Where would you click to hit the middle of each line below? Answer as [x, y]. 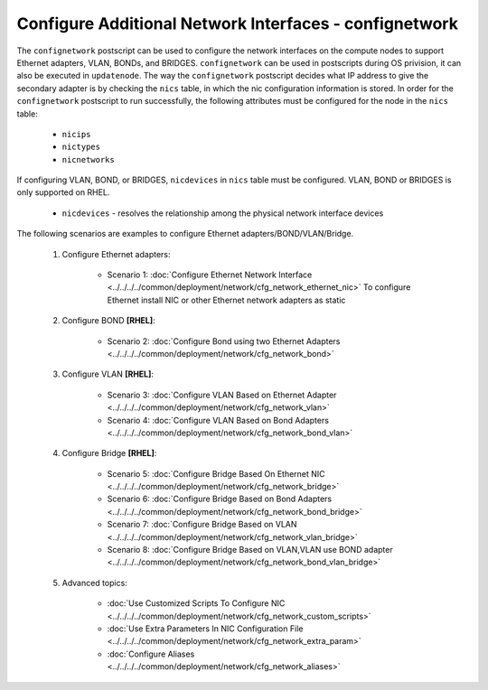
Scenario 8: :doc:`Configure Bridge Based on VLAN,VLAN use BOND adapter [250, 550]
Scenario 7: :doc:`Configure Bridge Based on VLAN [202, 525]
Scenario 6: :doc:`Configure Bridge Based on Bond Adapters [220, 499]
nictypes [81, 147]
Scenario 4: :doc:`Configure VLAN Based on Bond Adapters [218, 420]
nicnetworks [88, 159]
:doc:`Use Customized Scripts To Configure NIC [196, 603]
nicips [76, 134]
